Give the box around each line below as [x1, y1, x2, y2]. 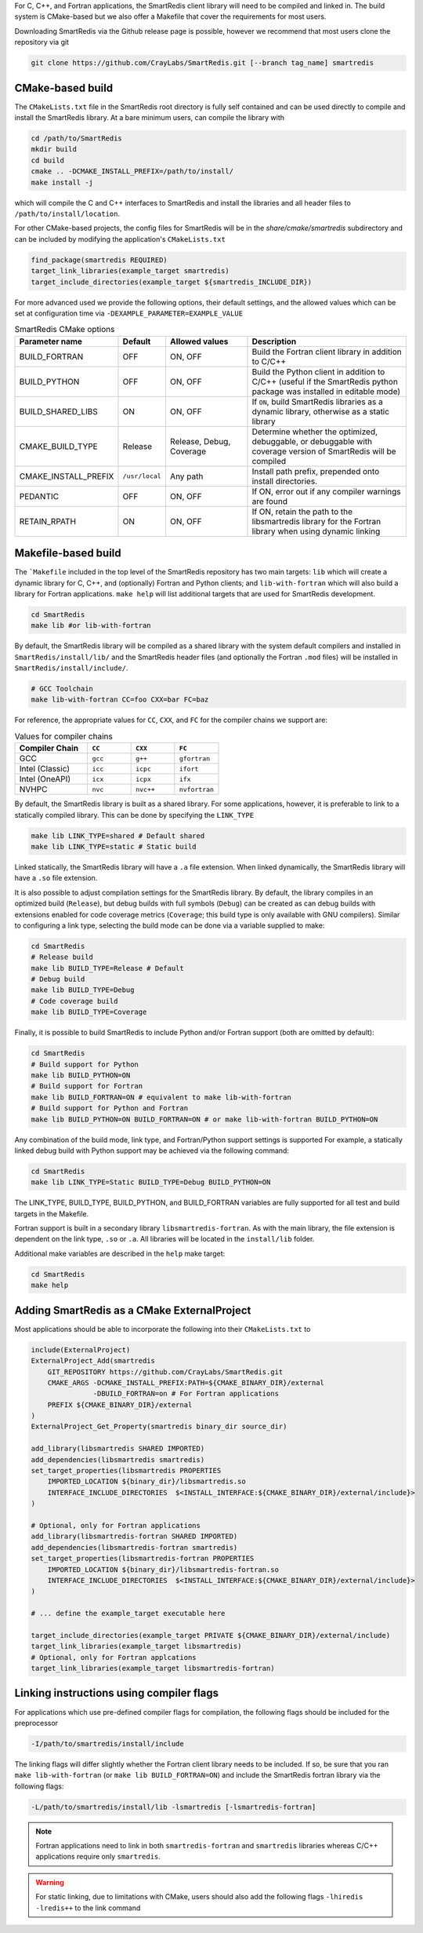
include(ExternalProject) [31, 1345, 131, 1354]
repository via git [14, 38, 70, 47]
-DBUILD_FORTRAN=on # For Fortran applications [92, 1389, 280, 1399]
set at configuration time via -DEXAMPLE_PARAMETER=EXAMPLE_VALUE [14, 308, 243, 318]
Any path [169, 471, 204, 482]
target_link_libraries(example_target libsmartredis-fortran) [31, 1664, 275, 1673]
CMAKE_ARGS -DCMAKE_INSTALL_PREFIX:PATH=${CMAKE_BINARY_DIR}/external [47, 1378, 325, 1387]
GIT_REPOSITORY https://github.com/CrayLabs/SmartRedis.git [47, 1367, 284, 1377]
